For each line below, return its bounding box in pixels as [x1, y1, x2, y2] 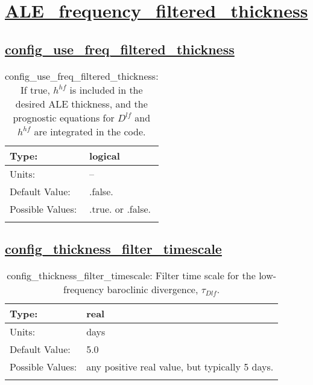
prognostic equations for [13, 110, 115, 125]
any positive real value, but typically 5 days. [86, 359, 274, 374]
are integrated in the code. [34, 124, 146, 138]
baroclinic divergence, [107, 282, 198, 296]
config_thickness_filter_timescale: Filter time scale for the [7, 268, 256, 282]
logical [89, 148, 120, 163]
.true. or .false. [89, 201, 151, 216]
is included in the [69, 82, 143, 97]
